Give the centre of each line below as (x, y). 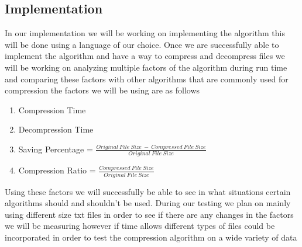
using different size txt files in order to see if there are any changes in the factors (149, 214)
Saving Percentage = (56, 149)
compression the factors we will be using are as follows (102, 90)
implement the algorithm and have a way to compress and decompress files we (145, 56)
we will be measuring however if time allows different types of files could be (140, 226)
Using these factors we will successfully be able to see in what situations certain (148, 191)
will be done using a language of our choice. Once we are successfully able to (142, 44)
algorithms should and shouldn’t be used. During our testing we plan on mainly (148, 203)
